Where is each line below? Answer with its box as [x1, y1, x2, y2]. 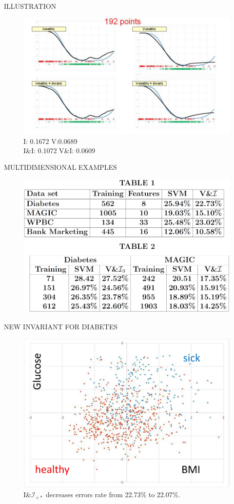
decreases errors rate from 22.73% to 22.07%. [45, 489, 180, 500]
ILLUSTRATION [4, 1, 57, 11]
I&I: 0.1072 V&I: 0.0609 [23, 145, 95, 156]
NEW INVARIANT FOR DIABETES [4, 321, 117, 331]
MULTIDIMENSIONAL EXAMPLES [4, 161, 117, 172]
